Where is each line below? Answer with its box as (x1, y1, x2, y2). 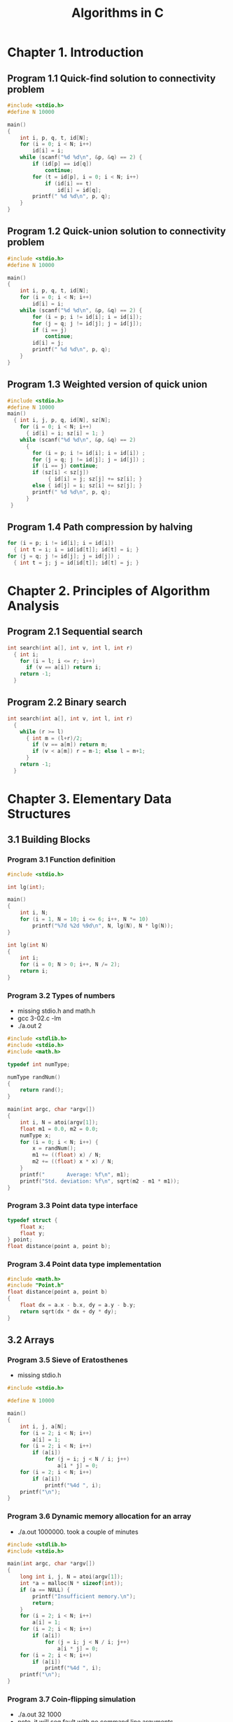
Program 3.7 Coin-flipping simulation (7, 1694, 136, 1704)
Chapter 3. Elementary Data (7, 791, 172, 807)
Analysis (7, 598, 59, 614)
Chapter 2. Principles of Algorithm (7, 583, 211, 598)
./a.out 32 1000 (17, 1710, 62, 1718)
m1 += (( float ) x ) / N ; (32, 1152, 101, 1159)
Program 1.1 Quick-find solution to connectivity (7, 72, 216, 84)
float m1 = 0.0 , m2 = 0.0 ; (20, 1125, 99, 1132)
